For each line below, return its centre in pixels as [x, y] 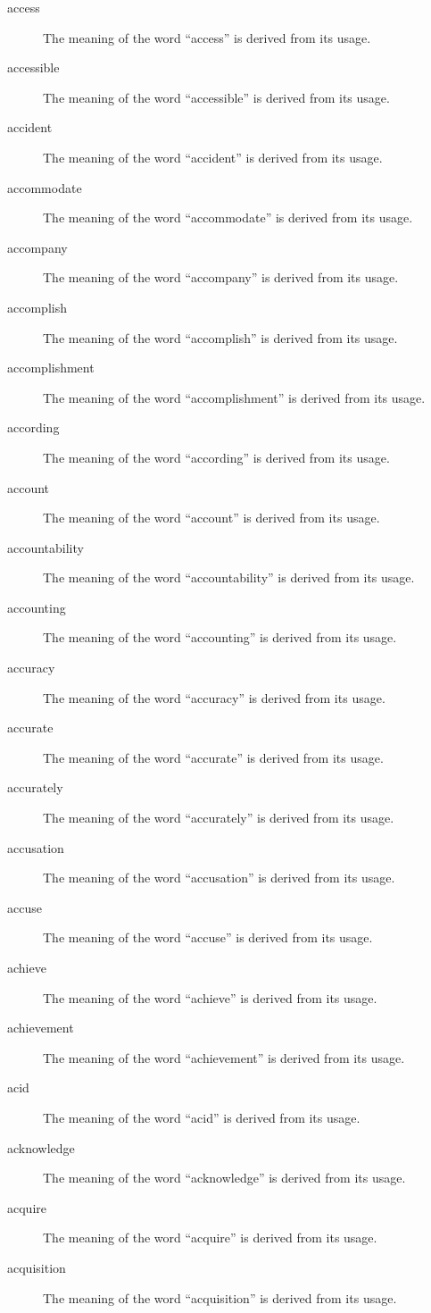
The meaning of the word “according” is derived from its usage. [216, 457]
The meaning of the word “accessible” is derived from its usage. [216, 97]
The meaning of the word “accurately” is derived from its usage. [219, 818]
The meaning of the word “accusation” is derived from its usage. [219, 878]
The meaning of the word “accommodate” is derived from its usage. [228, 217]
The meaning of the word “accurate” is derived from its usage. [213, 757]
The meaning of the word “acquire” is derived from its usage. [210, 1238]
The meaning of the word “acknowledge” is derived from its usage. [224, 1178]
